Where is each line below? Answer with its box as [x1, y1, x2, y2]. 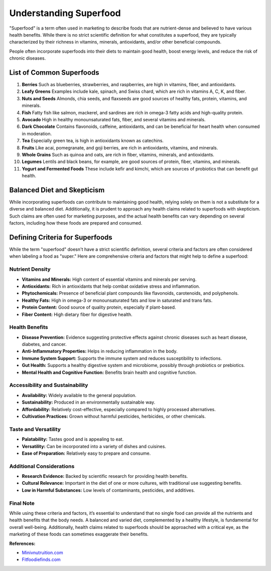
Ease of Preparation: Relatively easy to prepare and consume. [22, 450, 151, 456]
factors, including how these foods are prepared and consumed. [9, 220, 143, 226]
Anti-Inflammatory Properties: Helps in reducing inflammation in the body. [22, 348, 178, 354]
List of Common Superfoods [9, 68, 100, 77]
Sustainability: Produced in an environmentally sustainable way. [22, 399, 156, 406]
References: [9, 540, 36, 546]
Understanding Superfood [9, 8, 121, 19]
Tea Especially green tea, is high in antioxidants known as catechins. [22, 138, 164, 144]
